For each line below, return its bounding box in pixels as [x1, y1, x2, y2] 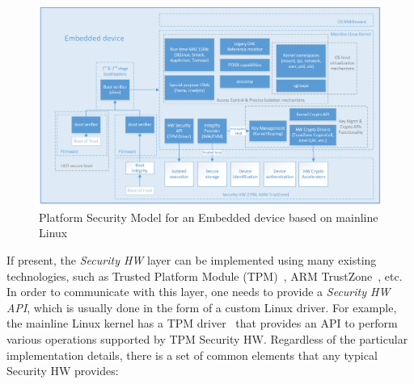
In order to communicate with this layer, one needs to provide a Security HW [6, 283, 391, 300]
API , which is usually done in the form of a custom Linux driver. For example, [6, 298, 397, 315]
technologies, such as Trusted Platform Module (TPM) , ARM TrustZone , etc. [6, 267, 403, 284]
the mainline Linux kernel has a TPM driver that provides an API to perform [6, 315, 398, 332]
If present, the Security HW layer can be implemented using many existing [6, 251, 377, 268]
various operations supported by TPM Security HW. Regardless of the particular [6, 330, 408, 347]
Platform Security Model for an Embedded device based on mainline [39, 208, 378, 225]
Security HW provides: [6, 362, 119, 379]
